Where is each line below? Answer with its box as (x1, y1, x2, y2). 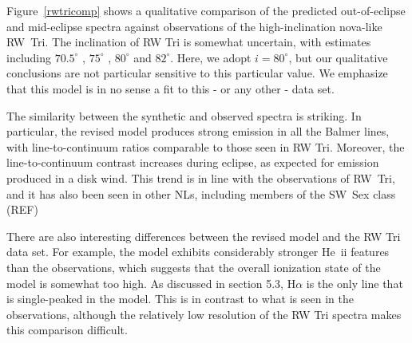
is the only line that (306, 274, 403, 291)
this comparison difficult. (6, 321, 128, 338)
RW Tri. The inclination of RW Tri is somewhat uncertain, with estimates (6, 34, 371, 50)
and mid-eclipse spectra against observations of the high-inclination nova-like (6, 18, 382, 34)
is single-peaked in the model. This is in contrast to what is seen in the (6, 290, 354, 307)
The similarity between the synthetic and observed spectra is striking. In (6, 107, 362, 124)
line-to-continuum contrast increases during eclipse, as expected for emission (6, 154, 379, 171)
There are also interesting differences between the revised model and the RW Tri (6, 227, 401, 244)
